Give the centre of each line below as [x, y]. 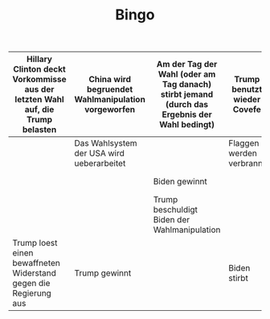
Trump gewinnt [103, 273]
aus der [39, 89]
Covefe [247, 110]
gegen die [31, 284]
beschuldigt [176, 209]
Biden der [172, 220]
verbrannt [247, 164]
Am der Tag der [187, 64]
